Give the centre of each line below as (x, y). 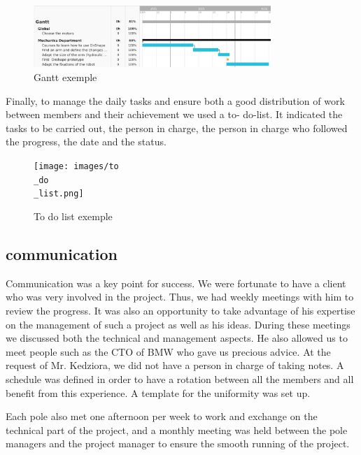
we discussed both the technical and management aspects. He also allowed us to (177, 338)
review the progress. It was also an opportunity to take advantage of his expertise (180, 310)
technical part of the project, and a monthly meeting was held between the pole (177, 429)
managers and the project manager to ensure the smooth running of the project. (178, 443)
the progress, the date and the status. (86, 142)
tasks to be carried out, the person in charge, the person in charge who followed (177, 128)
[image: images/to (76, 166)
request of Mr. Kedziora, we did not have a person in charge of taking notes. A (175, 365)
